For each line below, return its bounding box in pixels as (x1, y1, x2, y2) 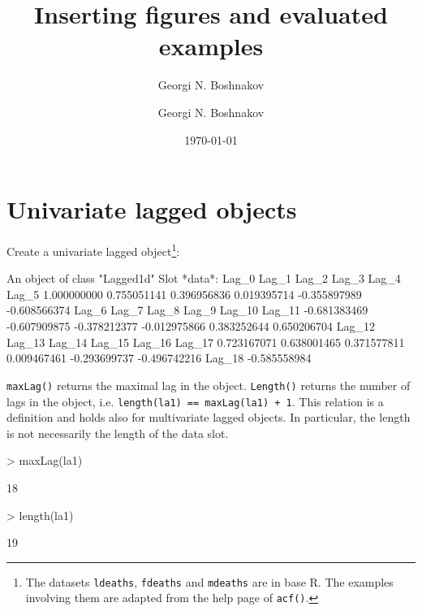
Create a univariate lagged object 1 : (6, 240, 180, 259)
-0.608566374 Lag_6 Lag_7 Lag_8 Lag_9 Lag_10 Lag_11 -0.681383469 (6, 301, 368, 318)
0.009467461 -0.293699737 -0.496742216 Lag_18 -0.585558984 (6, 349, 312, 366)
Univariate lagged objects (6, 193, 297, 226)
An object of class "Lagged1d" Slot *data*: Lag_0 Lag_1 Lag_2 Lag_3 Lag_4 (6, 270, 401, 287)
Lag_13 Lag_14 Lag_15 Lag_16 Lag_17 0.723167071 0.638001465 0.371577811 (6, 333, 405, 350)
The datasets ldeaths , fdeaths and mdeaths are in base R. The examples (25, 573, 394, 590)
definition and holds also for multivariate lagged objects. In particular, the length (6, 409, 411, 426)
